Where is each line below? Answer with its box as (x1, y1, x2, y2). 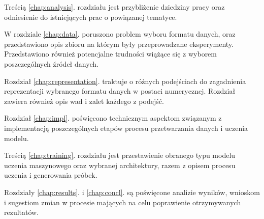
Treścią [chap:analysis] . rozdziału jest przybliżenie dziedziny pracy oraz (4, 2, 225, 12)
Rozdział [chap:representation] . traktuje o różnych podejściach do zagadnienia (4, 75, 246, 86)
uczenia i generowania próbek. (4, 170, 97, 180)
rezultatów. (4, 207, 39, 217)
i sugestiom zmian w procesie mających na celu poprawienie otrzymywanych (4, 197, 241, 207)
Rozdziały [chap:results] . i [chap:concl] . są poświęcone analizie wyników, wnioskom (4, 186, 260, 197)
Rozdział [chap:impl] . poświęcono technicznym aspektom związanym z (4, 113, 222, 123)
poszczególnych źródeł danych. (4, 58, 99, 69)
